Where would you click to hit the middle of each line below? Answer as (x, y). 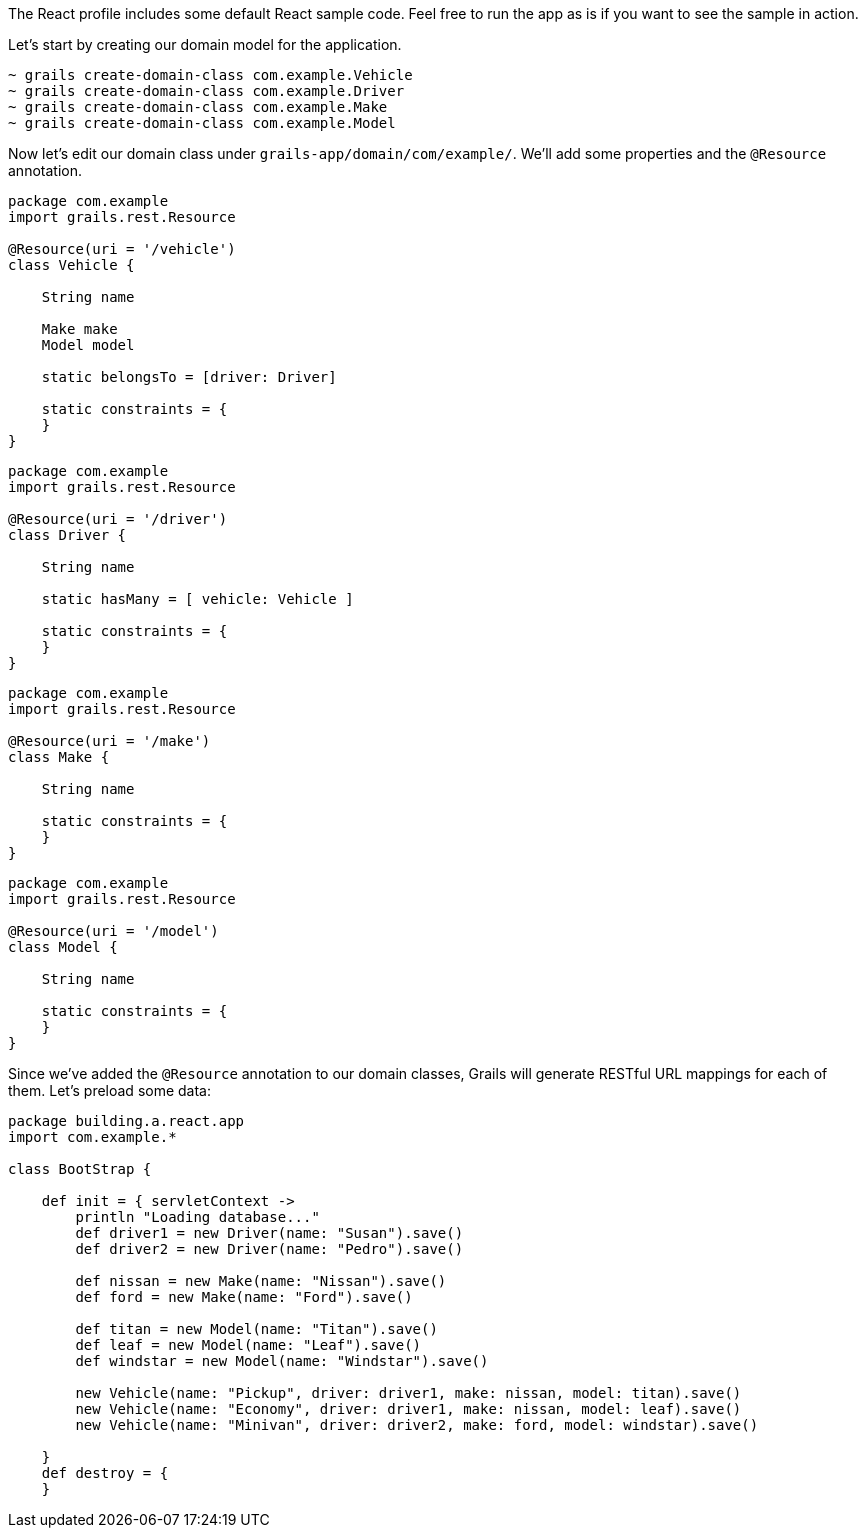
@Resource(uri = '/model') (113, 931)
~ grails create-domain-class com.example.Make (198, 107)
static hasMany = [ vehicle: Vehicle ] (197, 599)
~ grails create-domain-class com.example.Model (202, 123)
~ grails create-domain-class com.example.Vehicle (210, 75)
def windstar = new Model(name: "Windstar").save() (282, 1361)
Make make (79, 329)
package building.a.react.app (126, 1121)
